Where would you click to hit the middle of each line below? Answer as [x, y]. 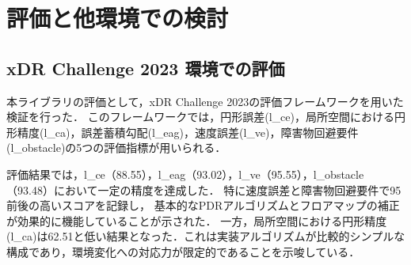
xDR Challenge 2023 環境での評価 [146, 68]
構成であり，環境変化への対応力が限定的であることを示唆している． [183, 251]
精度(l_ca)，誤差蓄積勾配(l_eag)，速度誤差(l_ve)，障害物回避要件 [188, 132]
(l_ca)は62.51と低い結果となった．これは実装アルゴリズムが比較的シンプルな [206, 236]
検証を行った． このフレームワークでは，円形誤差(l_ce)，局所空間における [200, 117]
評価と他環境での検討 [118, 18]
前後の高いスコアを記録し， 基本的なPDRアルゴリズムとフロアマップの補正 [203, 205]
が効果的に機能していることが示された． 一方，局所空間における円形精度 [197, 220]
